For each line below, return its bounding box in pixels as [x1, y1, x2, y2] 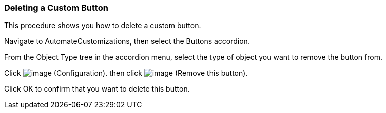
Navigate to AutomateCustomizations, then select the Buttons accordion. [4, 37, 250, 46]
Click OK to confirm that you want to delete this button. [4, 84, 190, 94]
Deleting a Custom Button [4, 3, 108, 13]
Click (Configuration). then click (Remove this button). [4, 69, 248, 78]
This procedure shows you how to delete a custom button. [4, 21, 201, 30]
